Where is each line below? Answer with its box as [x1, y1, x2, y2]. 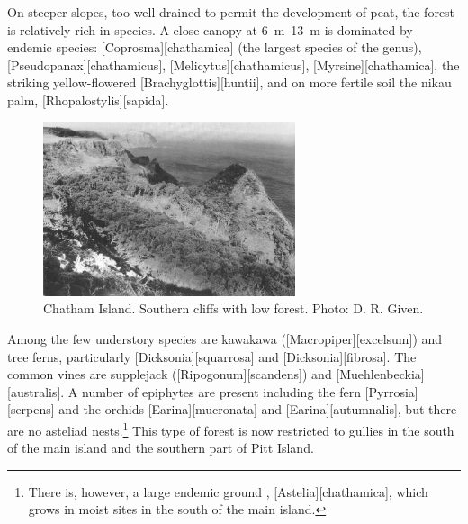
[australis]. [7, 382, 65, 401]
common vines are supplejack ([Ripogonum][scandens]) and [7, 365, 332, 384]
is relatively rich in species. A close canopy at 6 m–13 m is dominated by [7, 20, 413, 39]
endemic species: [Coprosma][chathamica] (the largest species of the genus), [7, 38, 422, 57]
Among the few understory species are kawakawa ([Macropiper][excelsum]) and [7, 329, 443, 348]
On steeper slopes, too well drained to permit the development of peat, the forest [7, 3, 455, 21]
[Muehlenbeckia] [336, 365, 425, 384]
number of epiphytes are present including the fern [82, 382, 361, 401]
